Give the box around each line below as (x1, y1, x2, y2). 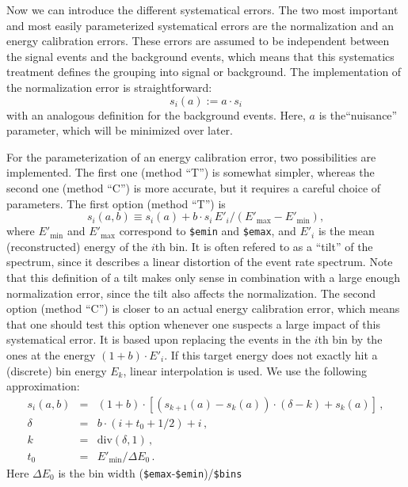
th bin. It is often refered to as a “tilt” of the (154, 238, 373, 254)
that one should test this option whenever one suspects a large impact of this (6, 315, 380, 332)
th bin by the (318, 331, 383, 348)
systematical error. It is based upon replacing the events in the (6, 331, 311, 348)
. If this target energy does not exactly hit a (164, 346, 378, 363)
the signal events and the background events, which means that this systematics (6, 48, 395, 64)
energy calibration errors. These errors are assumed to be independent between (6, 32, 390, 49)
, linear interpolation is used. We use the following (123, 362, 368, 379)
